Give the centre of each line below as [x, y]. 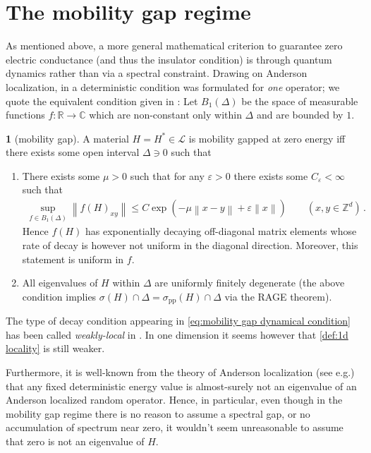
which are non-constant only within [165, 115]
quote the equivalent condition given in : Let [102, 101]
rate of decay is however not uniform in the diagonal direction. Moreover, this [190, 244]
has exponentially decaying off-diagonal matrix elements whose [221, 231]
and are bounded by [300, 115]
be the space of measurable [300, 101]
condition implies [59, 296]
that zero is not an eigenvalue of [75, 441]
